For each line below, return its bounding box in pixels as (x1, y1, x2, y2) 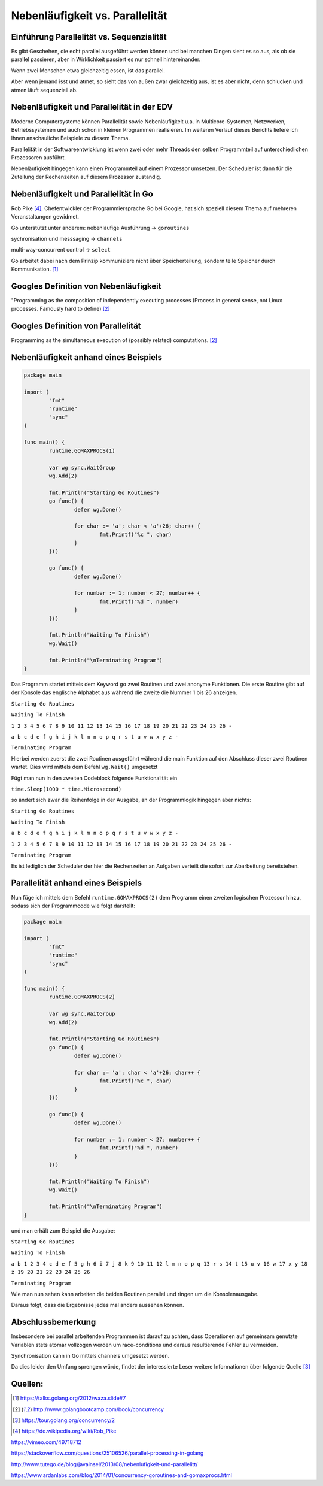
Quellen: (11, 1379, 44, 1389)
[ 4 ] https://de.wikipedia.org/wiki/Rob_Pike (13, 1427, 117, 1434)
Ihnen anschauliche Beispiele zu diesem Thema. (11, 135, 130, 142)
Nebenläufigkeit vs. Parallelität (11, 9, 167, 22)
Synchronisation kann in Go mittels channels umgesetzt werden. (11, 1352, 170, 1359)
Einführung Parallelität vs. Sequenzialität (11, 32, 167, 42)
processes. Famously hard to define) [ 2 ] (11, 305, 110, 313)
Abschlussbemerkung (11, 1317, 96, 1327)
